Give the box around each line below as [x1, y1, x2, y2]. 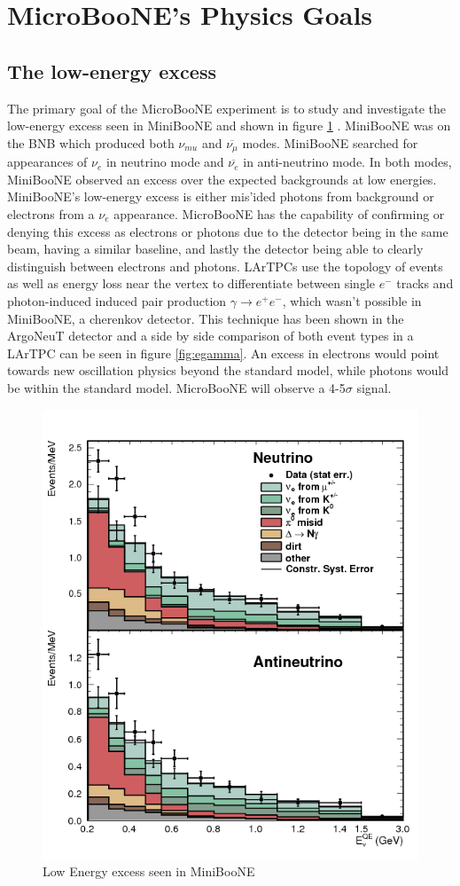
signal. [356, 378, 392, 396]
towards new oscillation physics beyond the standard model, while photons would [7, 361, 448, 380]
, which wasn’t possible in [282, 291, 422, 310]
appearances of [7, 153, 88, 171]
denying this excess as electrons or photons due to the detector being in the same [7, 222, 448, 240]
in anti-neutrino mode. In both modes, [243, 153, 452, 171]
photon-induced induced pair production [7, 291, 227, 310]
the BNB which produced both [7, 133, 175, 152]
